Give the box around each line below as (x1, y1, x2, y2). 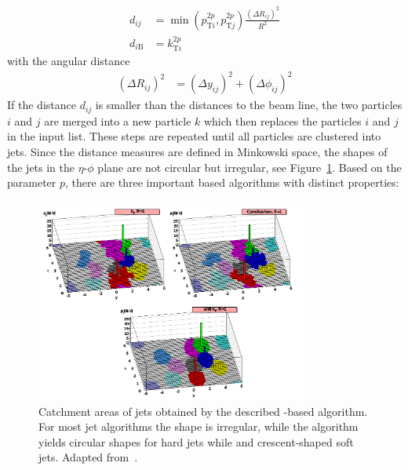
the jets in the (7, 158, 75, 175)
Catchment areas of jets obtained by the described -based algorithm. (38, 403, 368, 419)
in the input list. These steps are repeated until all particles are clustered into (7, 128, 381, 144)
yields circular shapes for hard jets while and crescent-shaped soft (38, 433, 354, 450)
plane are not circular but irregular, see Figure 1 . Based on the (97, 158, 402, 175)
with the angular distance (7, 53, 130, 69)
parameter (7, 174, 56, 191)
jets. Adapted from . (38, 449, 138, 465)
